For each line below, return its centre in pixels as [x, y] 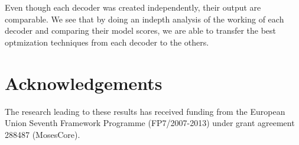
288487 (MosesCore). [43, 134]
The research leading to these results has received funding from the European [145, 111]
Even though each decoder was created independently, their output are [133, 7]
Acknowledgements [84, 83]
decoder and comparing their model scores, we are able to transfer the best [141, 30]
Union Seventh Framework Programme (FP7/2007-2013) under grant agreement [150, 123]
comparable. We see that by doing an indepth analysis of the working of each [144, 19]
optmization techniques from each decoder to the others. [107, 42]
